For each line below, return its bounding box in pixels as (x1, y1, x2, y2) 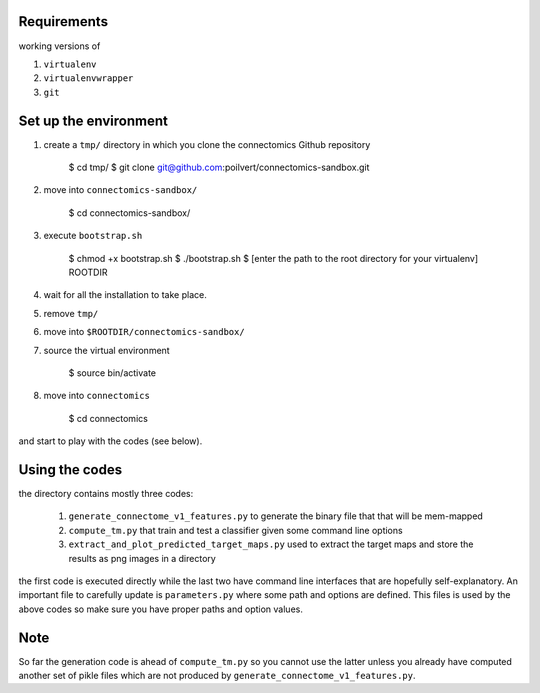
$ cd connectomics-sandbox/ (68, 206, 191, 219)
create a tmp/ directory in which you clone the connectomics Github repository (43, 138, 371, 150)
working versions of (18, 40, 101, 52)
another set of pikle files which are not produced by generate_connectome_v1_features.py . (18, 670, 416, 681)
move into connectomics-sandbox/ (43, 184, 198, 196)
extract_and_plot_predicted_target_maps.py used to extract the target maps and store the (68, 538, 474, 550)
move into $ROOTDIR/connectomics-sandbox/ (43, 326, 245, 338)
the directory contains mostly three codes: (18, 487, 194, 499)
